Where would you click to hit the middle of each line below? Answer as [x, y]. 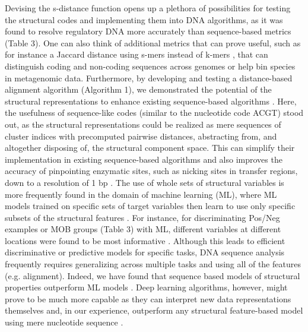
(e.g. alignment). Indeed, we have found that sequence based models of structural [153, 275]
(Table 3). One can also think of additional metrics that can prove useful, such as [153, 42]
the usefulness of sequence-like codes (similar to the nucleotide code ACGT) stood [154, 113]
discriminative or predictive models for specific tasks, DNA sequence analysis [145, 252]
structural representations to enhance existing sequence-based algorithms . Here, [151, 101]
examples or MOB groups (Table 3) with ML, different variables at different [143, 229]
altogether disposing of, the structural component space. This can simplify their [150, 148]
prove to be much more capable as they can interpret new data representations [148, 298]
